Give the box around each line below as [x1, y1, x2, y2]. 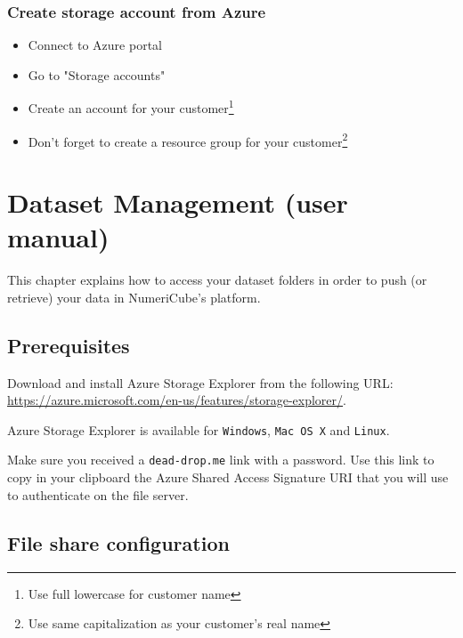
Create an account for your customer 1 [28, 96, 234, 117]
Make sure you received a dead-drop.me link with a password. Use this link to [7, 450, 435, 469]
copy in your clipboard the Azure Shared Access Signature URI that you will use [7, 468, 449, 487]
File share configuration [7, 529, 230, 556]
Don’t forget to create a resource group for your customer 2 [28, 129, 348, 150]
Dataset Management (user [7, 184, 348, 221]
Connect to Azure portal [28, 36, 162, 54]
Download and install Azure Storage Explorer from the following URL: [7, 373, 394, 392]
